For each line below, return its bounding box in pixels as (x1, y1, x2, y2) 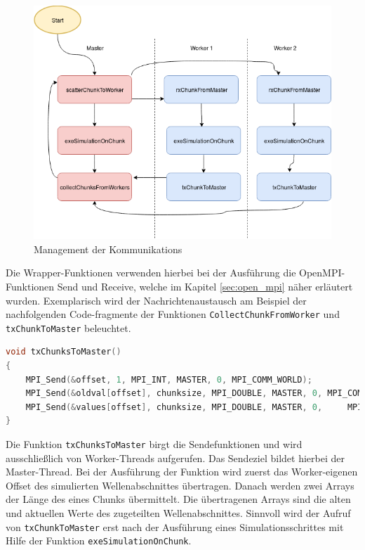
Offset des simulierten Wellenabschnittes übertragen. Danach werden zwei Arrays (6, 478, 354, 492)
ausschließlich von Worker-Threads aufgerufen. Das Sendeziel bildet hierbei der (6, 450, 345, 465)
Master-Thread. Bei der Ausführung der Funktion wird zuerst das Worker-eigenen (6, 464, 358, 479)
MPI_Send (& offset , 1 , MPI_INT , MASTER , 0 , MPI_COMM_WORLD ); (25, 374, 312, 385)
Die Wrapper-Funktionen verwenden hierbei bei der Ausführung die (6, 265, 296, 280)
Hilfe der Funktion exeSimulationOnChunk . (6, 533, 192, 548)
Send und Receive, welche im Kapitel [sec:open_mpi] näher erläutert (57, 279, 353, 293)
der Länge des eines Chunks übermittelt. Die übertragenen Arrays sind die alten (6, 492, 351, 506)
